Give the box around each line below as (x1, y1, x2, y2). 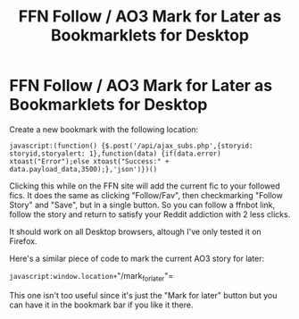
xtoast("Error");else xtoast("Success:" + (9, 156, 170, 166)
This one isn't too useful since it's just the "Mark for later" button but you (9, 290, 278, 300)
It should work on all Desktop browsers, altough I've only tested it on (9, 226, 262, 237)
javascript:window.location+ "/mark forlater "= (9, 270, 174, 283)
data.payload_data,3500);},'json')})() (9, 164, 158, 173)
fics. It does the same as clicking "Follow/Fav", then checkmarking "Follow (9, 189, 283, 200)
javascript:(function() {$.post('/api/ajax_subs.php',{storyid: (9, 141, 253, 150)
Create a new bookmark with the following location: (9, 123, 199, 135)
